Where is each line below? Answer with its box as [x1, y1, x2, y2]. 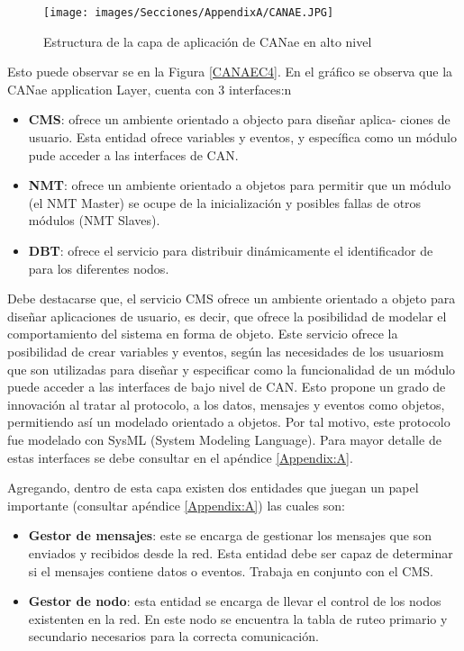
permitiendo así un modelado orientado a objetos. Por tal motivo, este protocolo [7, 412, 450, 431]
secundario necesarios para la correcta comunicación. [28, 627, 319, 646]
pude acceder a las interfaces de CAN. [28, 145, 239, 164]
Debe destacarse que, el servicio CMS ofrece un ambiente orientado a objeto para [7, 289, 456, 308]
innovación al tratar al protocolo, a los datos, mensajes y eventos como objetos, [7, 394, 445, 413]
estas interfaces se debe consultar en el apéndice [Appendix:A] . [7, 448, 353, 466]
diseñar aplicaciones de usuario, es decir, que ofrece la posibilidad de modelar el [7, 306, 447, 325]
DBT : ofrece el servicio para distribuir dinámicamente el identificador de [28, 241, 433, 259]
